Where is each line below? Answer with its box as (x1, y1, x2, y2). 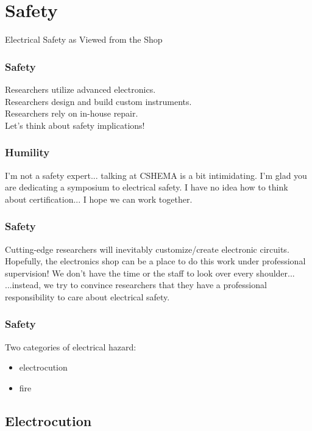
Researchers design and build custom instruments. (5, 95, 192, 107)
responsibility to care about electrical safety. (5, 290, 170, 303)
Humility (5, 145, 50, 160)
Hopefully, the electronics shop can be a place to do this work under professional (5, 255, 306, 267)
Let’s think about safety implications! (5, 118, 145, 131)
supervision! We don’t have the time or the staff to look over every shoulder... (5, 266, 295, 279)
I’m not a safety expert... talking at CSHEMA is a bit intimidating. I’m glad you (5, 168, 307, 181)
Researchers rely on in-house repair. (5, 107, 138, 120)
